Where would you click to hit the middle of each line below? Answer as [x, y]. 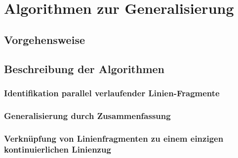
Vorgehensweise [44, 39]
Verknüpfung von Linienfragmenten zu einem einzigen [114, 138]
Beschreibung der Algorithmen [84, 68]
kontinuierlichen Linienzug [58, 149]
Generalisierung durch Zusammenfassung [87, 115]
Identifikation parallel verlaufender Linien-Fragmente [112, 93]
